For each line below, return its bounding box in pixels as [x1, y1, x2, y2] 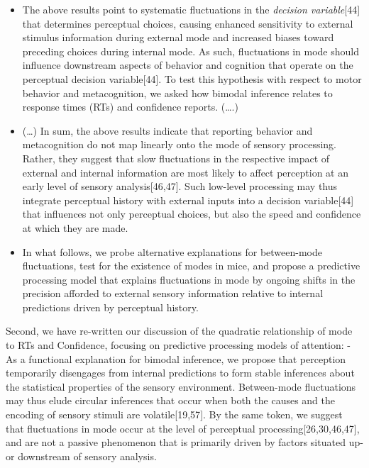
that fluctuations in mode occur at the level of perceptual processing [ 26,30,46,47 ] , [6, 420, 360, 435]
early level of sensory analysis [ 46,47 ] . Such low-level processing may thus [22, 179, 338, 194]
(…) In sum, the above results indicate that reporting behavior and [22, 123, 313, 138]
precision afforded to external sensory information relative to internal [22, 286, 324, 301]
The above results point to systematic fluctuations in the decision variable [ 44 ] [22, 2, 360, 16]
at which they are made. [22, 220, 128, 235]
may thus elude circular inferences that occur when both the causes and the [6, 393, 336, 408]
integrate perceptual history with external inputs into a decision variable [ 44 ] [22, 192, 354, 207]
